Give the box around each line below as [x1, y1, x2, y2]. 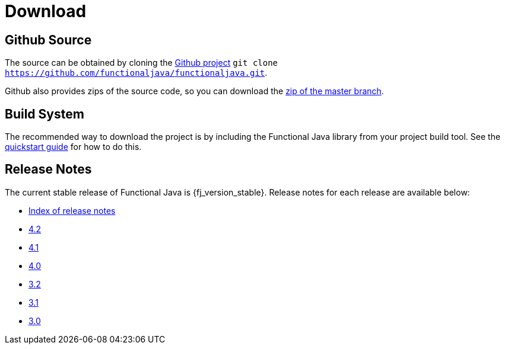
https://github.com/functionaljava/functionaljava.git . [5, 68, 268, 78]
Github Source [5, 32, 92, 47]
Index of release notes [28, 205, 116, 216]
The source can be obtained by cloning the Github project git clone [5, 57, 278, 68]
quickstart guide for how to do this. [5, 142, 142, 152]
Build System [5, 106, 84, 121]
